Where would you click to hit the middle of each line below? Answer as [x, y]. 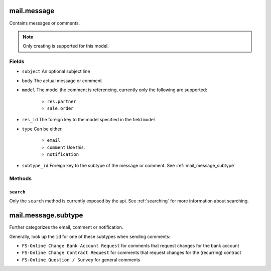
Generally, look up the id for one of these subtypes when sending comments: [90, 236]
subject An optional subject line [56, 71]
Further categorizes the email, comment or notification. [66, 227]
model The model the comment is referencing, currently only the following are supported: [115, 90]
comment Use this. [66, 147]
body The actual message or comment [62, 81]
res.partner [61, 101]
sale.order [60, 108]
